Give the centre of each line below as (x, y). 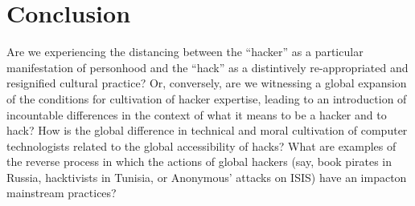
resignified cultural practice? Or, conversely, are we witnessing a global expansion (207, 83)
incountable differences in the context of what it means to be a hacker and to (197, 114)
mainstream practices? (62, 193)
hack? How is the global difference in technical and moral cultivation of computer (207, 130)
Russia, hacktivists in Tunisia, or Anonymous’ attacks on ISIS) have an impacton (207, 177)
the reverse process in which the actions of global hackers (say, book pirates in (199, 162)
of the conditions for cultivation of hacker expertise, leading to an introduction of (207, 98)
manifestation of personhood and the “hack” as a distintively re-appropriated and (207, 67)
